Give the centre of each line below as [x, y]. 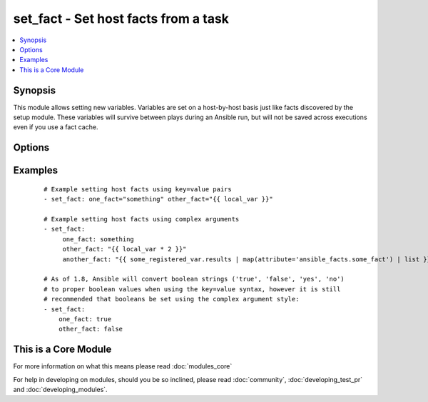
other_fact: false [91, 329]
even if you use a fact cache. [56, 127]
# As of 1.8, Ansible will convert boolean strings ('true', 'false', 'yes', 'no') [194, 279]
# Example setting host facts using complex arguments [142, 219]
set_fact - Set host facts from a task [121, 19]
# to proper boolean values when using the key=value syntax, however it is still [192, 289]
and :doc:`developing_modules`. [60, 389]
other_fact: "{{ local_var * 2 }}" [124, 249]
